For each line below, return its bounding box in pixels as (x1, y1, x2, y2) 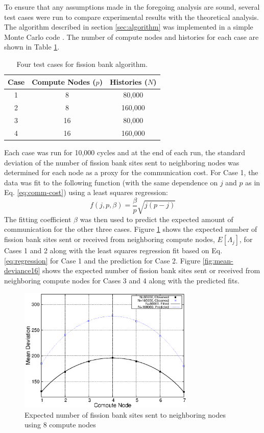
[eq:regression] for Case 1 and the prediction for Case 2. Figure (4, 255, 201, 266)
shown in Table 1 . (4, 41, 60, 52)
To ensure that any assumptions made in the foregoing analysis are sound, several (4, 2, 260, 12)
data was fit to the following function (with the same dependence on (4, 177, 218, 187)
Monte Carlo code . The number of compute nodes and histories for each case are (4, 31, 259, 42)
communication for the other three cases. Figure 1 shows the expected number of (4, 224, 257, 234)
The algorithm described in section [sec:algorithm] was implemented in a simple (4, 21, 253, 32)
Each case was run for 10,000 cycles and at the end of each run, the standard (4, 147, 245, 158)
